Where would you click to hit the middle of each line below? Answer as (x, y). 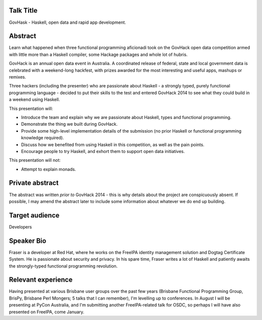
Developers (20, 227)
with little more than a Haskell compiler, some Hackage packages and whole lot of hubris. (98, 54)
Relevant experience (41, 280)
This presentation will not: (35, 160)
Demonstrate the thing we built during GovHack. (69, 124)
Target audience (34, 215)
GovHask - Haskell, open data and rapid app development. (67, 22)
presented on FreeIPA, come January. (47, 312)
